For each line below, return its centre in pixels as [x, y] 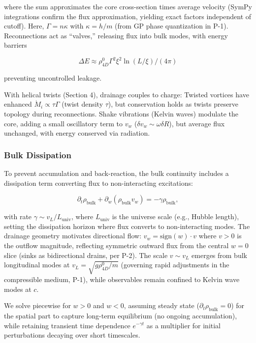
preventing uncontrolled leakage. [53, 78]
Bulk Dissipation [38, 155]
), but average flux [197, 123]
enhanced [18, 104]
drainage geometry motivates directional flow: [73, 236]
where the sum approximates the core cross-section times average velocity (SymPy [128, 6]
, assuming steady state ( [161, 305]
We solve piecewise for [37, 305]
